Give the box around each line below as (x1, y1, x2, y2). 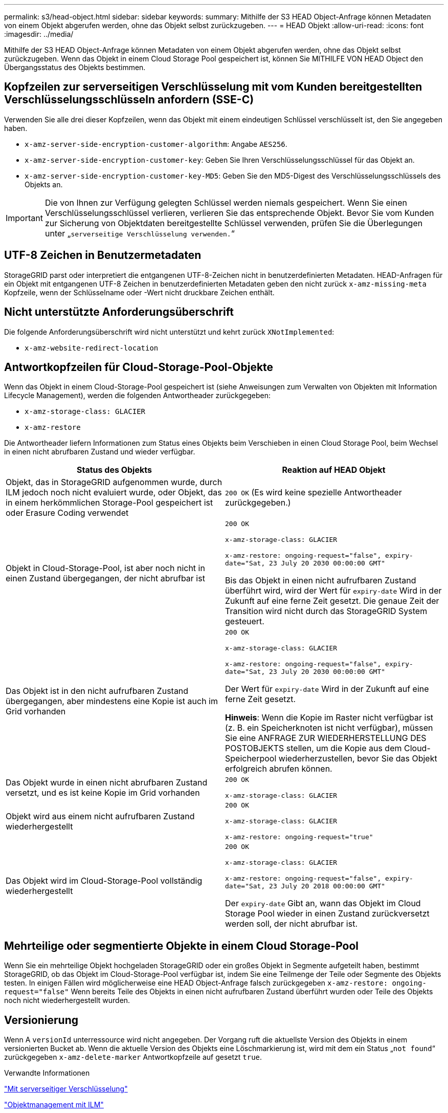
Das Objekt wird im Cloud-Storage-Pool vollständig (6, 876, 203, 886)
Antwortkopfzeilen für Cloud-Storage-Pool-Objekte (4, 360, 274, 374)
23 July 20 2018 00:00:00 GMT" (269, 882, 386, 890)
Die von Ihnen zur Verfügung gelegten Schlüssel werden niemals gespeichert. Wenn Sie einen (44, 197, 407, 208)
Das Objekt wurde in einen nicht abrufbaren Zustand (6, 777, 208, 788)
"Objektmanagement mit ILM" (4, 1100, 104, 1109)
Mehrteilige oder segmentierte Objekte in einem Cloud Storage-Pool (4, 939, 359, 952)
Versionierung (4, 1013, 79, 1027)
